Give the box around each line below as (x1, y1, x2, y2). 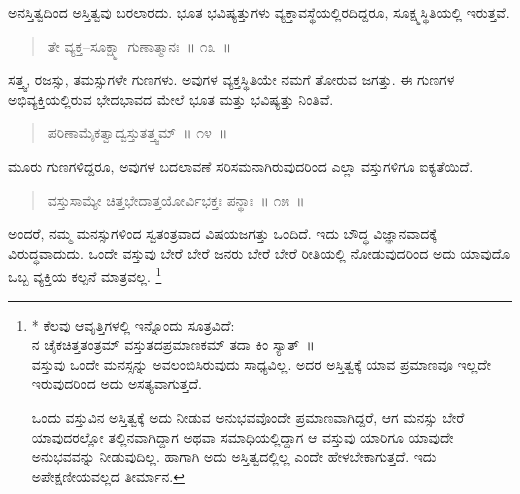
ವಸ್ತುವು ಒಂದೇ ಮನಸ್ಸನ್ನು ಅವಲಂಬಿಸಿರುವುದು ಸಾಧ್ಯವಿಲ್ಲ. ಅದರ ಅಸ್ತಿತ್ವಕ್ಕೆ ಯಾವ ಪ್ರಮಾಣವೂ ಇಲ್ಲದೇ (31, 353, 491, 374)
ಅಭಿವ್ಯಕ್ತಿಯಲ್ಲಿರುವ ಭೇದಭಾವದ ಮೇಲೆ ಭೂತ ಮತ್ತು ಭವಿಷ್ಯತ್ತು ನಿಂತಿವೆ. (8, 88, 334, 109)
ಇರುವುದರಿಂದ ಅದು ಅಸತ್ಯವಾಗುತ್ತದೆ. (31, 373, 202, 394)
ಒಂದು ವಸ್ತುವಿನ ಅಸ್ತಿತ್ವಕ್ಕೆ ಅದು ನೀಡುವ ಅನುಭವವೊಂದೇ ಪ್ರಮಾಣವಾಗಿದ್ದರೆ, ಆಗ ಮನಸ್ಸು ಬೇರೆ (31, 406, 465, 427)
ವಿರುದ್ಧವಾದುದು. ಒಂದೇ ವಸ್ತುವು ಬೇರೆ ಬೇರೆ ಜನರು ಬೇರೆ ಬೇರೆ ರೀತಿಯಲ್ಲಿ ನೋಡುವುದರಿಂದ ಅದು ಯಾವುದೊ (8, 242, 511, 263)
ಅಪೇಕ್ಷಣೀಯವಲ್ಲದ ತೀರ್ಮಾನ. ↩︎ (31, 465, 185, 486)
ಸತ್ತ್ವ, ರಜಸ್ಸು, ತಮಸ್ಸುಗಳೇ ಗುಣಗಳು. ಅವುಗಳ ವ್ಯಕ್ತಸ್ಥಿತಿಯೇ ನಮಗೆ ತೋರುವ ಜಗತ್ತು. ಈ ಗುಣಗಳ (8, 69, 455, 90)
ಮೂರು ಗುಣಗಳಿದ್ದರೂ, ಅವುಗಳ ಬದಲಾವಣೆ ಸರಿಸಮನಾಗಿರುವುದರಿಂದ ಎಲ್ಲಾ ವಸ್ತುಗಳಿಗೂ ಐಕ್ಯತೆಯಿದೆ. (8, 155, 474, 176)
